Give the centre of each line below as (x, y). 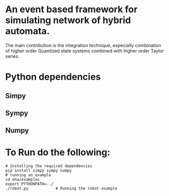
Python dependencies (53, 77)
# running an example (28, 175)
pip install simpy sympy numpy (39, 171)
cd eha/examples (22, 180)
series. (12, 56)
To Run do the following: (58, 153)
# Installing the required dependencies (49, 166)
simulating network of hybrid (68, 20)
